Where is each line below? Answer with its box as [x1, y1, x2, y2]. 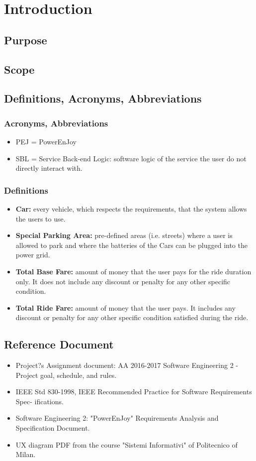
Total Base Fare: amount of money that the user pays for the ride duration [15, 266, 252, 276]
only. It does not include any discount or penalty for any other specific [15, 276, 231, 286]
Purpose [4, 32, 47, 47]
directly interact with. [15, 163, 83, 173]
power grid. [15, 249, 50, 260]
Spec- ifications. [15, 396, 64, 406]
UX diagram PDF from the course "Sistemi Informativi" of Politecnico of [15, 439, 238, 450]
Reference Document [4, 337, 114, 352]
